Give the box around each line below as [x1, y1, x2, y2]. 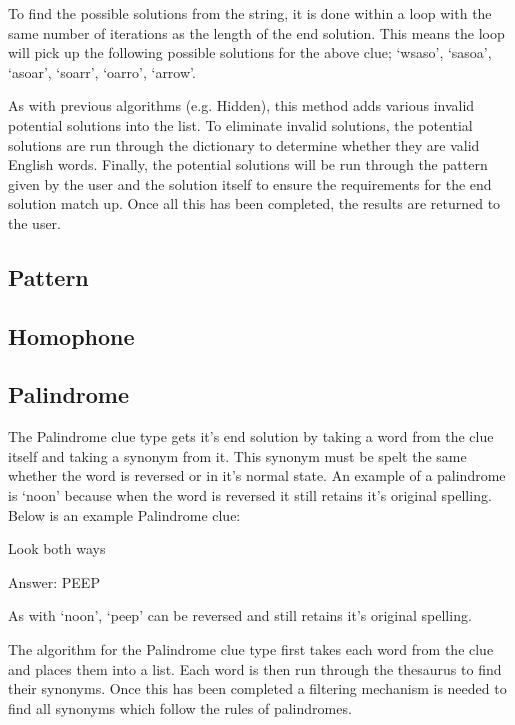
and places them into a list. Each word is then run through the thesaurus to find [8, 658, 502, 679]
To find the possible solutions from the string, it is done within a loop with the [8, 3, 492, 23]
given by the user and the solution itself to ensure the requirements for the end [8, 173, 492, 194]
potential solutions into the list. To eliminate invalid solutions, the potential [8, 114, 473, 135]
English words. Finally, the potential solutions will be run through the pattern [8, 154, 488, 175]
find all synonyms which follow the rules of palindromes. [8, 697, 352, 718]
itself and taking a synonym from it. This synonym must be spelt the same [8, 445, 467, 466]
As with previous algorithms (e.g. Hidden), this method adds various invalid [8, 95, 475, 116]
